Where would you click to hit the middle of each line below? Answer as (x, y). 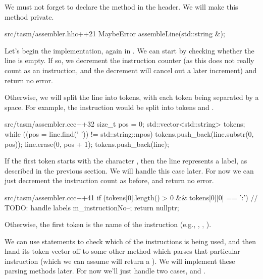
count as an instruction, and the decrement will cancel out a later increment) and (131, 70)
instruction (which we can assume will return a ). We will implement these (120, 261)
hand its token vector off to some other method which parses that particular (122, 251)
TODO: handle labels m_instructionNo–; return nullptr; (92, 207)
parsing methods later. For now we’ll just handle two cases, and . (105, 271)
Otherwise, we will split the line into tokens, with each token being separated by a (132, 97)
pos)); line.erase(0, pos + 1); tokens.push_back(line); (87, 144)
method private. (29, 16)
